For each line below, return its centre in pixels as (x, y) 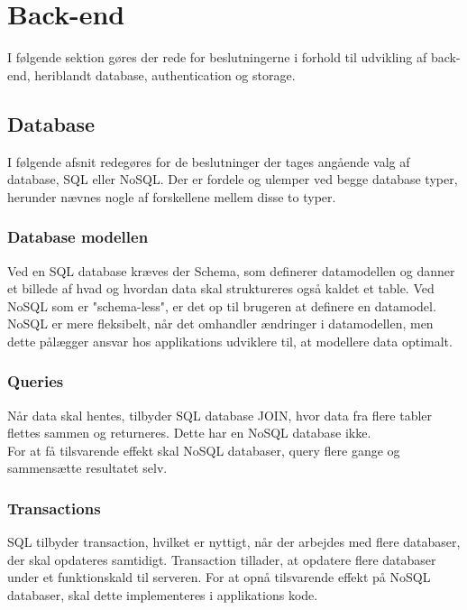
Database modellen (78, 237)
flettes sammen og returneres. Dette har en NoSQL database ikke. (189, 433)
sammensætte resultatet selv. (87, 468)
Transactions (54, 508)
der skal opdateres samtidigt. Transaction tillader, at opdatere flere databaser (222, 559)
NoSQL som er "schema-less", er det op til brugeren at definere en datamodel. (222, 305)
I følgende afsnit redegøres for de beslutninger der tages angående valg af (209, 161)
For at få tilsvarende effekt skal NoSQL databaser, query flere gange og (204, 450)
